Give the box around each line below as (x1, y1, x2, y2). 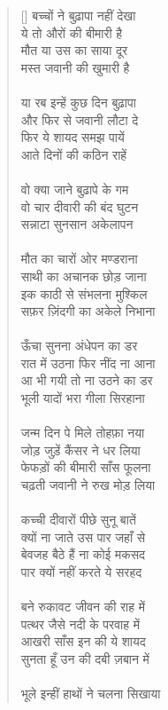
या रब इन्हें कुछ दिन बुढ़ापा (20, 92, 136, 111)
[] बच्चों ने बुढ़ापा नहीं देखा (20, 6, 136, 24)
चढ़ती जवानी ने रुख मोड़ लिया (20, 476, 156, 494)
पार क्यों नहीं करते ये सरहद (20, 563, 142, 580)
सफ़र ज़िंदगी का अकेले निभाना (20, 302, 156, 320)
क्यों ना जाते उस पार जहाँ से (20, 527, 146, 546)
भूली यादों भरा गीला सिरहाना (20, 389, 145, 407)
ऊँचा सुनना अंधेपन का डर (20, 336, 138, 355)
